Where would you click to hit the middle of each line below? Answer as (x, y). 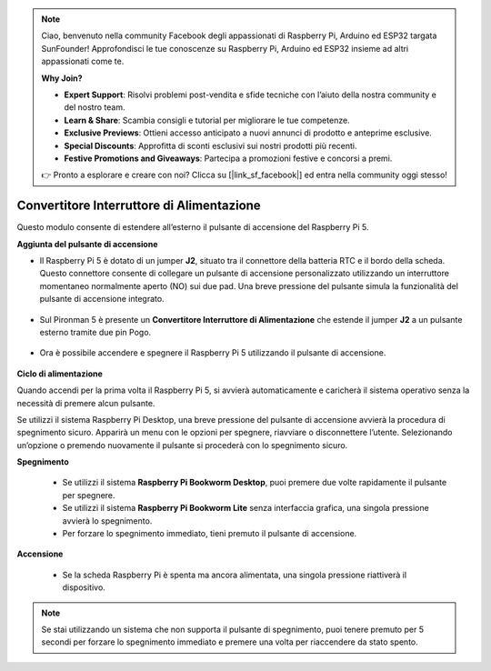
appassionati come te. (83, 61)
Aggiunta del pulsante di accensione (87, 244)
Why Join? (62, 78)
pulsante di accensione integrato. (102, 299)
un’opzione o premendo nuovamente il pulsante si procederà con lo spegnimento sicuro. (182, 445)
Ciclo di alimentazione (60, 374)
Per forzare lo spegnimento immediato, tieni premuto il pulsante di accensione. (210, 534)
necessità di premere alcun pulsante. (86, 403)
